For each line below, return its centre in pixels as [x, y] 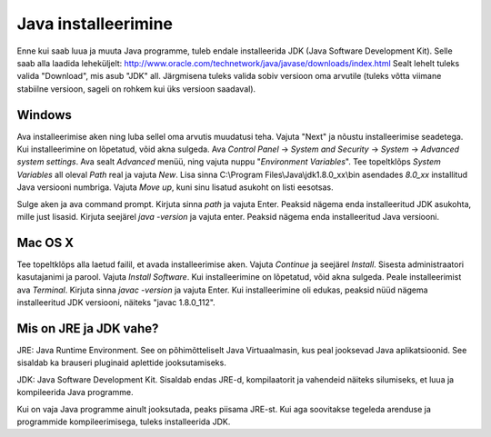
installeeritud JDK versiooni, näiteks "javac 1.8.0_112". [116, 303]
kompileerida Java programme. [75, 392]
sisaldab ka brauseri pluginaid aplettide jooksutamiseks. [121, 363]
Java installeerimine [95, 24]
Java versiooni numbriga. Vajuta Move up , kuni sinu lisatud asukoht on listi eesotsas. [175, 187]
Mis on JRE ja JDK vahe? [88, 328]
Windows [44, 115]
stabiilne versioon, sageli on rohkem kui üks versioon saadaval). [136, 89]
